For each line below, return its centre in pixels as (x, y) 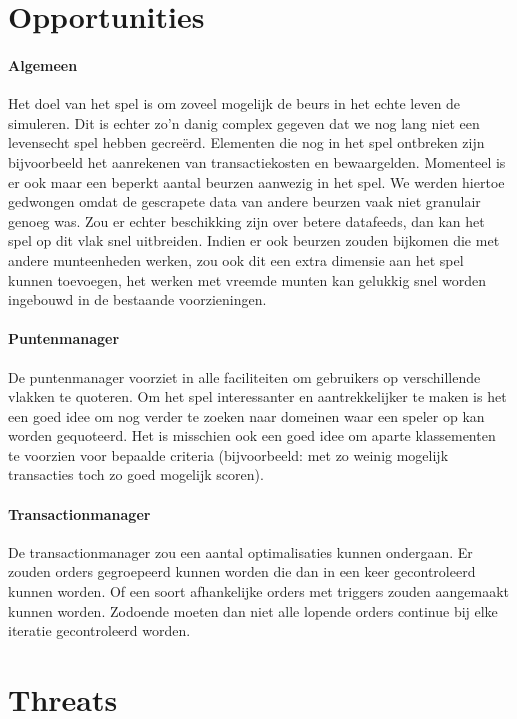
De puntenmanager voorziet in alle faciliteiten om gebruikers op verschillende (244, 376)
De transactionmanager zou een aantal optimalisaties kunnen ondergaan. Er (240, 551)
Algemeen (43, 64)
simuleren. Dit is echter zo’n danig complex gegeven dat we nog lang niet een (244, 122)
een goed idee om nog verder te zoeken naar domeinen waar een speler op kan (246, 415)
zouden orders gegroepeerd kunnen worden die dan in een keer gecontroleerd (242, 571)
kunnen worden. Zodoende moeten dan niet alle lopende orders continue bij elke (253, 610)
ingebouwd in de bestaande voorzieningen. (137, 299)
